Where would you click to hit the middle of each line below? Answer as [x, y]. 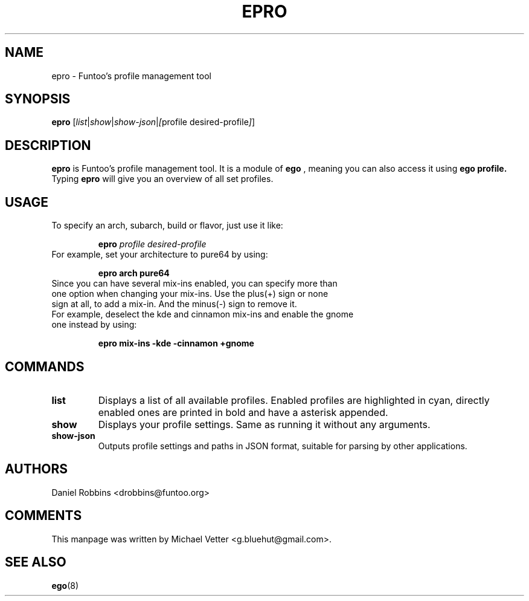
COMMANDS [45, 366]
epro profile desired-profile [152, 244]
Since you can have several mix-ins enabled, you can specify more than [194, 284]
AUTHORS [37, 469]
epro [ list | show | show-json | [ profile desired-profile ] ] [153, 122]
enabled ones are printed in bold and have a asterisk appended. [243, 412]
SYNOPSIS [38, 99]
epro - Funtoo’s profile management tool [131, 76]
